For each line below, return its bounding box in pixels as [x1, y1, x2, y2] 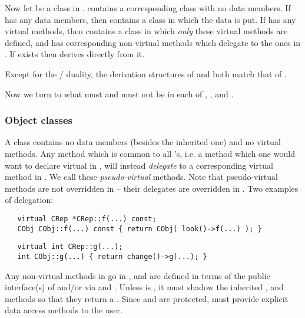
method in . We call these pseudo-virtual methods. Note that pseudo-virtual [5, 171, 278, 183]
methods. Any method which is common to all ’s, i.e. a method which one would [5, 147, 295, 159]
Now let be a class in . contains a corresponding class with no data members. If [5, 2, 291, 14]
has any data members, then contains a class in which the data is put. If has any [5, 13, 296, 25]
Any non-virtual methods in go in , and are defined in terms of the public [5, 269, 270, 281]
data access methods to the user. [5, 304, 122, 316]
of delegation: [5, 194, 54, 206]
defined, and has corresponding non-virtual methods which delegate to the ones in [5, 36, 301, 48]
